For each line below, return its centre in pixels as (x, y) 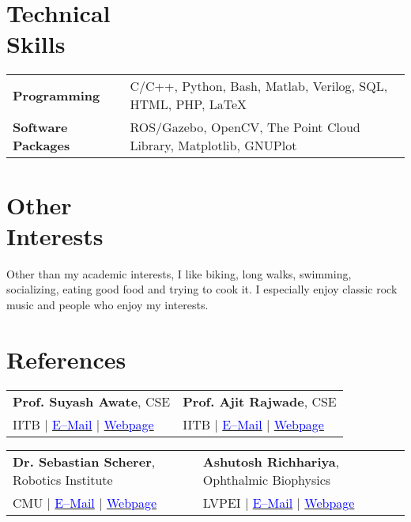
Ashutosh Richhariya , (271, 461)
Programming (57, 95)
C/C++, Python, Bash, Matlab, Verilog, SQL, (259, 86)
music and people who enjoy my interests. (107, 304)
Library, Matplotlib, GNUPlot (213, 146)
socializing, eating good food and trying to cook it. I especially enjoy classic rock (202, 289)
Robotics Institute (63, 479)
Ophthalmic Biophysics (267, 479)
